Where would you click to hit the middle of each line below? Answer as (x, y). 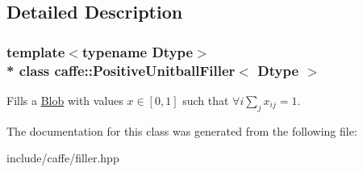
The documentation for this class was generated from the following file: (182, 130)
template (36, 51)
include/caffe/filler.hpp (63, 158)
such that (206, 100)
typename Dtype (138, 51)
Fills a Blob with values (65, 100)
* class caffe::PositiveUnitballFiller (121, 70)
